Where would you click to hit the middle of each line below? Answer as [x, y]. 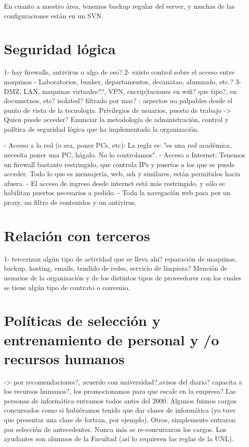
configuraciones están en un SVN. [54, 15]
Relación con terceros [77, 235]
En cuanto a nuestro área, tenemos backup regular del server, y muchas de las [119, 6]
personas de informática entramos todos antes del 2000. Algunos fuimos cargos [120, 400]
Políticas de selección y [82, 320]
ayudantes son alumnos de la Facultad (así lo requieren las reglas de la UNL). [119, 439]
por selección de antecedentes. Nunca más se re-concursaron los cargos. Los [115, 429]
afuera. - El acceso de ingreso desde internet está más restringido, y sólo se [115, 183]
